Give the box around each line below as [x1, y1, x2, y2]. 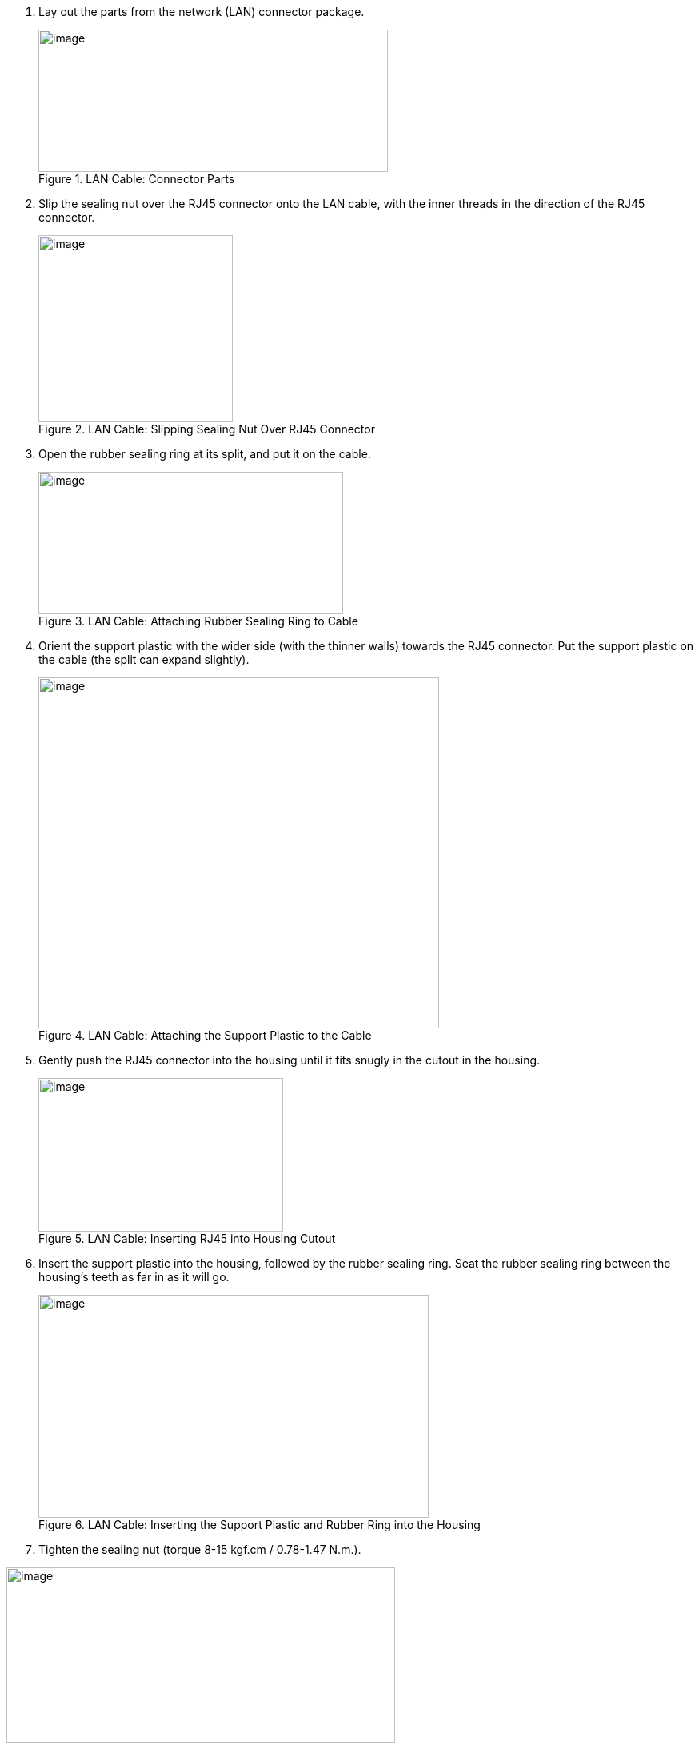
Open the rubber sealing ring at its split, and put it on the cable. [38, 447, 371, 461]
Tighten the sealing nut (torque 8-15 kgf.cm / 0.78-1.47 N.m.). [38, 1543, 361, 1556]
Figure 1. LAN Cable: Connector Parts [38, 172, 235, 186]
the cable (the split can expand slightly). [38, 653, 250, 666]
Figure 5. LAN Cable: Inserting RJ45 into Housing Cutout [38, 1232, 336, 1245]
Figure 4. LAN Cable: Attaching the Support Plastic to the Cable [38, 1028, 372, 1042]
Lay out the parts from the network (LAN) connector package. [38, 5, 365, 18]
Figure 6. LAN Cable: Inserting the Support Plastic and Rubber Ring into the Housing [38, 1518, 481, 1531]
